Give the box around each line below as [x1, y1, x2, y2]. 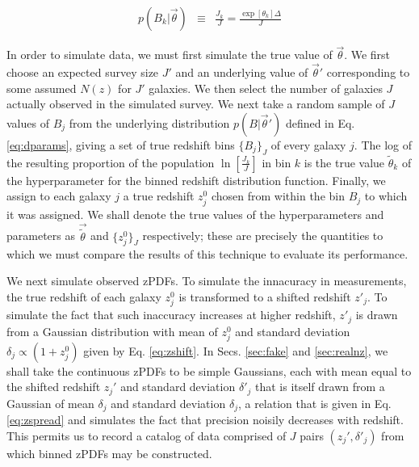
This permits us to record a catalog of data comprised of [6, 427, 287, 444]
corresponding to [326, 64, 410, 81]
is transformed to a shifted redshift [178, 288, 351, 305]
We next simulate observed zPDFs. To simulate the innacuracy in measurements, [6, 272, 407, 289]
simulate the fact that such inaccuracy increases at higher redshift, [6, 306, 336, 323]
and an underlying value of [175, 64, 308, 81]
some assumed [6, 79, 77, 96]
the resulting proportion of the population [6, 154, 215, 170]
